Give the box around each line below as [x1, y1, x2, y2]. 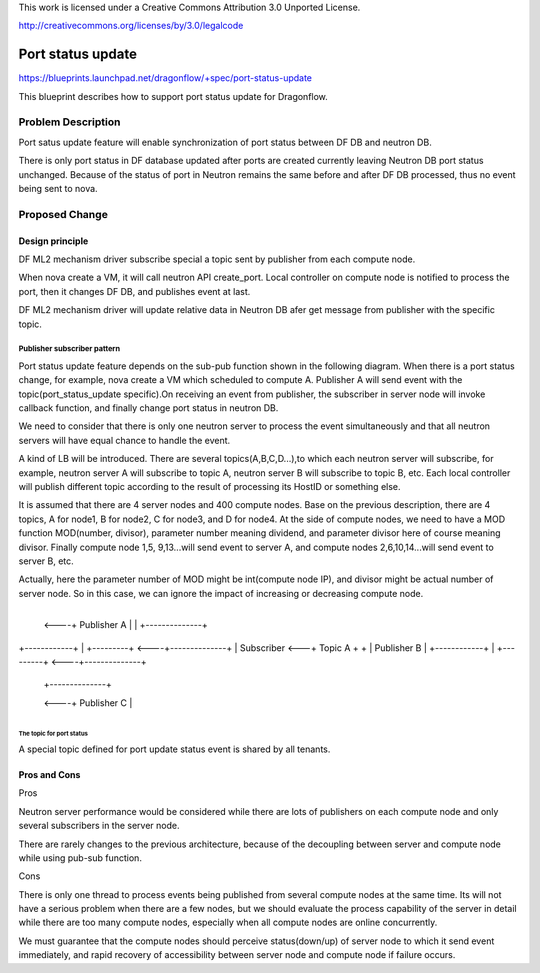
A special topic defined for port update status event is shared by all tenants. [18, 743, 331, 755]
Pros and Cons [18, 768, 81, 780]
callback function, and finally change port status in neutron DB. [18, 402, 279, 414]
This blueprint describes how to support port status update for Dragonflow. [18, 90, 329, 102]
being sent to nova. [18, 183, 99, 194]
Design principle [18, 235, 89, 247]
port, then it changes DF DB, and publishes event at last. [18, 285, 251, 297]
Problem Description [18, 115, 121, 129]
